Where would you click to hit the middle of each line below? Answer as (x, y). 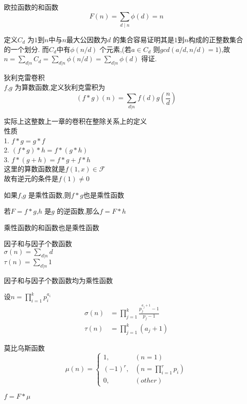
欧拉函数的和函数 (31, 7)
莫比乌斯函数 (24, 347)
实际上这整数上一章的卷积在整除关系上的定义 (75, 121)
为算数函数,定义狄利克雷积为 (60, 87)
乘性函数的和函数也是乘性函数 (52, 227)
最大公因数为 (87, 39)
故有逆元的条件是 (31, 178)
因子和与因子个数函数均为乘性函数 (58, 280)
